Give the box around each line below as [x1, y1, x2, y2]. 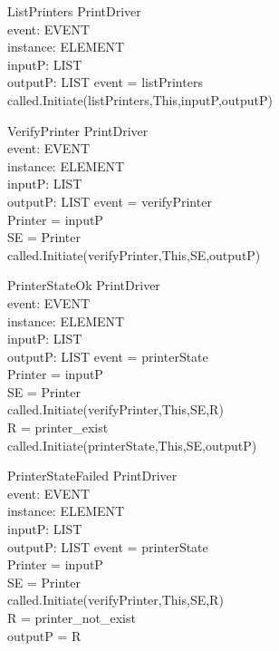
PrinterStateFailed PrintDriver [7, 466, 178, 485]
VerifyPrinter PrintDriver [7, 121, 149, 140]
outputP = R [7, 626, 82, 645]
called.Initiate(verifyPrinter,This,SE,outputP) [7, 245, 261, 264]
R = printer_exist [7, 418, 109, 437]
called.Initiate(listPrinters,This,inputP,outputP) [7, 90, 274, 109]
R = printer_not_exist [7, 608, 136, 627]
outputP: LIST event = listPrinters [7, 73, 203, 92]
